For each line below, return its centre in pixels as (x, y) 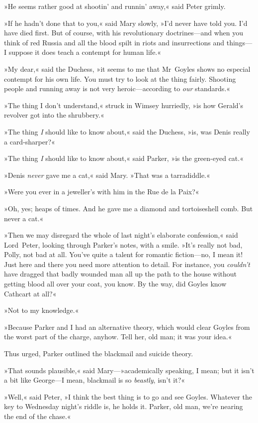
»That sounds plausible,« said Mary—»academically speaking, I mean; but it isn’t (129, 370)
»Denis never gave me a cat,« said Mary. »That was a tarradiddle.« (107, 175)
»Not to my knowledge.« (42, 310)
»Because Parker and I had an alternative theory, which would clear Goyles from (127, 327)
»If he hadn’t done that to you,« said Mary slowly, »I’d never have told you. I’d (126, 23)
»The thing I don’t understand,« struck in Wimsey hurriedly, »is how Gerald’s (124, 105)
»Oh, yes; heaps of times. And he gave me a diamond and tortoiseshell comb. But (129, 208)
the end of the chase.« (38, 416)
